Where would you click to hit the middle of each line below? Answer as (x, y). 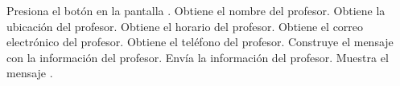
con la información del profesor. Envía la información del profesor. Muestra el (198, 57)
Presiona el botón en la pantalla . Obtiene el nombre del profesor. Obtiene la (196, 10)
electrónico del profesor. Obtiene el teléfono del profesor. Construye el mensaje (200, 42)
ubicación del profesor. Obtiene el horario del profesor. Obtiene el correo (185, 26)
